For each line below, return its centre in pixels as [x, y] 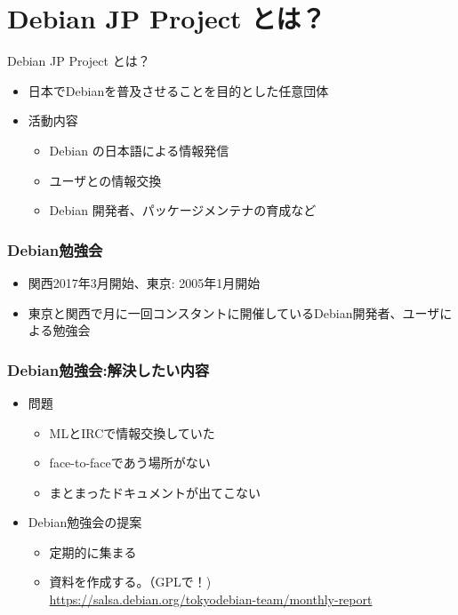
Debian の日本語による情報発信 [139, 150]
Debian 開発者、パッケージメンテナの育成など [183, 210]
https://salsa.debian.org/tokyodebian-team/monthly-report [211, 599]
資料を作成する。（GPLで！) [130, 582]
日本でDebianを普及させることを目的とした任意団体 [178, 90]
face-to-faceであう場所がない [130, 463]
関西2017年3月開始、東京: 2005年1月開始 [144, 282]
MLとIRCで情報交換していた [132, 432]
